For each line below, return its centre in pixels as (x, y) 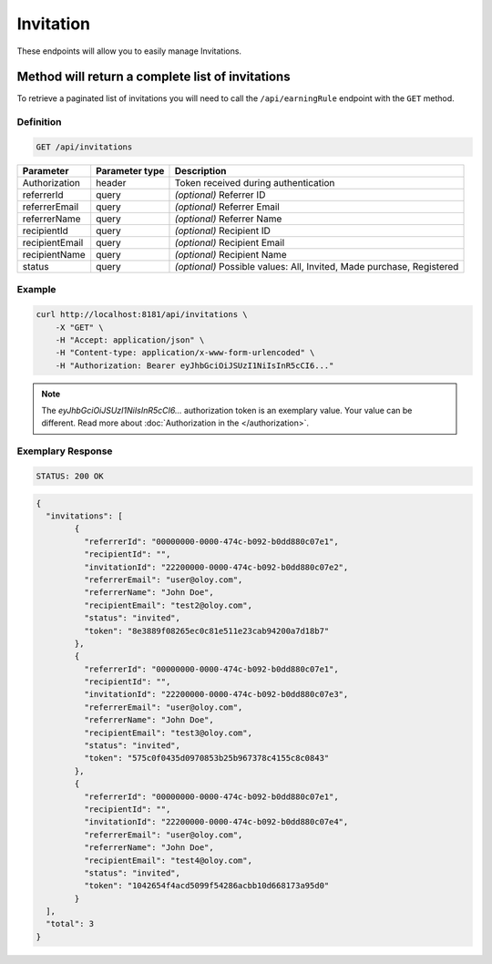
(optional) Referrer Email (227, 207)
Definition (39, 122)
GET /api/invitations (84, 147)
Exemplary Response (65, 451)
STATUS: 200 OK (70, 477)
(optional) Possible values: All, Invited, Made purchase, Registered (317, 266)
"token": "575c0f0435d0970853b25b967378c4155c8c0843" (206, 758)
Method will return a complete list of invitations (154, 77)
